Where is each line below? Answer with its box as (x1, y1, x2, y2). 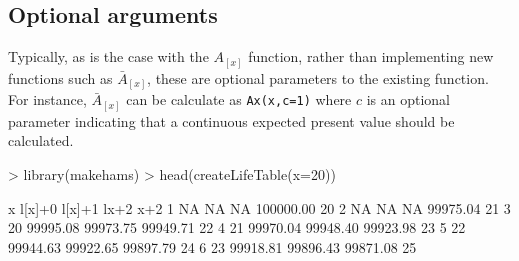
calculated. (8, 130, 74, 151)
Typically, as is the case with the (8, 46, 209, 67)
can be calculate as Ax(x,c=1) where (126, 89, 352, 110)
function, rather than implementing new (248, 46, 494, 67)
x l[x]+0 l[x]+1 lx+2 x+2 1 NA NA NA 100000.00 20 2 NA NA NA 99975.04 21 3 (8, 197, 511, 218)
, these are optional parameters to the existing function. (147, 67, 489, 88)
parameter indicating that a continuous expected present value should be (8, 110, 455, 131)
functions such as (8, 67, 113, 88)
